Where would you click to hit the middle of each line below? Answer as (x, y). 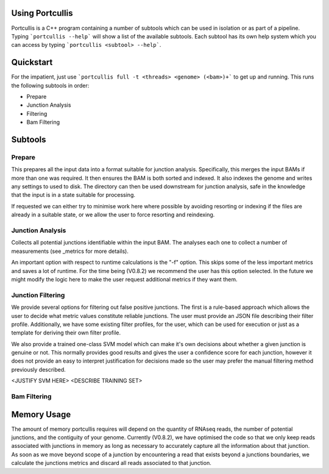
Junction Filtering (38, 295)
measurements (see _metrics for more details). (70, 251)
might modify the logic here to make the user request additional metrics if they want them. (124, 279)
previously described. (39, 369)
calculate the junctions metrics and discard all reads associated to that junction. (111, 463)
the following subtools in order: (50, 85)
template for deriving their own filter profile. (66, 333)
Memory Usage (41, 414)
